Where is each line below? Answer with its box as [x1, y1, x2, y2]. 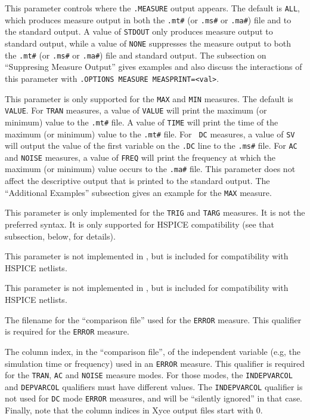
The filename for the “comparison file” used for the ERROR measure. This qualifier [5, 313, 302, 326]
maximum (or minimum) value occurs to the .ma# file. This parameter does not [5, 163, 296, 175]
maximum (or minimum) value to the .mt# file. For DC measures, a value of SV [5, 127, 295, 140]
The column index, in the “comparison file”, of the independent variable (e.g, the [5, 345, 301, 357]
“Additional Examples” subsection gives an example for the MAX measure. [5, 186, 272, 198]
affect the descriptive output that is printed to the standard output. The [5, 174, 270, 187]
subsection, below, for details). [5, 229, 116, 242]
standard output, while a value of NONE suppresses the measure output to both [5, 36, 291, 49]
